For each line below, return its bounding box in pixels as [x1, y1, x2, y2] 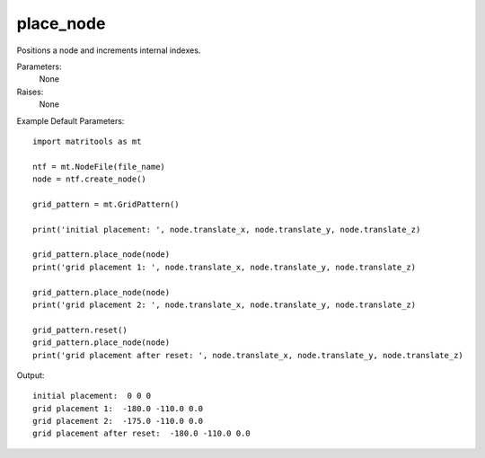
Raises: [16, 86, 44, 97]
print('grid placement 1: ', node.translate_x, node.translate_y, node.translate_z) [32, 261, 417, 272]
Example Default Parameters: [16, 115, 125, 126]
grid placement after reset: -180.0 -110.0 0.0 [32, 428, 251, 439]
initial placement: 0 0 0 [32, 391, 152, 401]
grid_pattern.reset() [32, 324, 128, 335]
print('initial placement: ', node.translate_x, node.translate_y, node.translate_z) [32, 225, 421, 234]
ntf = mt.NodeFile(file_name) [32, 162, 166, 172]
